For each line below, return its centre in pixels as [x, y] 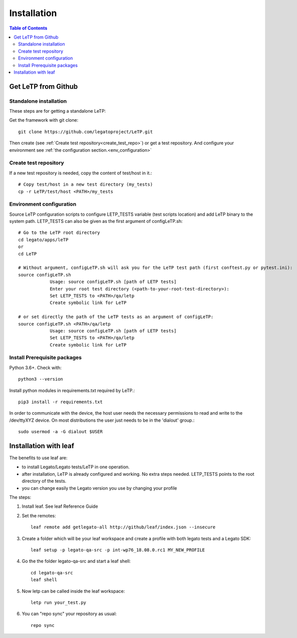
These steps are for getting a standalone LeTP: [58, 111]
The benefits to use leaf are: [38, 458]
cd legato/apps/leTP [43, 240]
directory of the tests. [44, 481]
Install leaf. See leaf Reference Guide [60, 506]
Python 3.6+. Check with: [36, 368]
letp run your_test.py [59, 602]
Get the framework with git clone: [44, 120]
